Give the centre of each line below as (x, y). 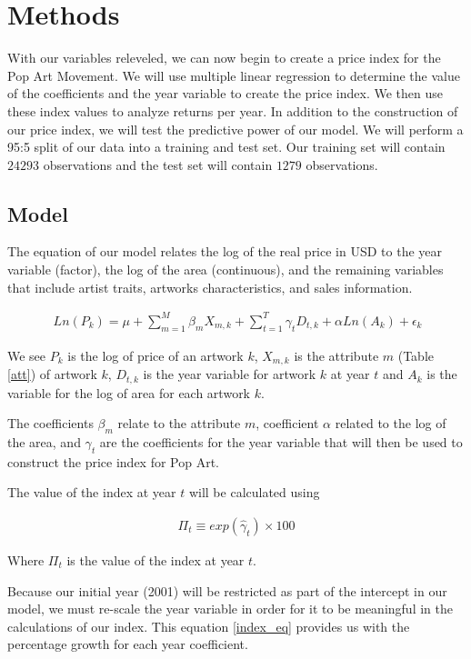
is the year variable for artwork (230, 374)
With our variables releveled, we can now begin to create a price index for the (224, 58)
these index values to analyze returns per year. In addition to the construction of (233, 110)
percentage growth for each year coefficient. (128, 644)
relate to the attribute (179, 423)
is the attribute (336, 355)
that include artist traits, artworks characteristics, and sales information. (210, 287)
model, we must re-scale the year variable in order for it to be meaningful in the (230, 609)
